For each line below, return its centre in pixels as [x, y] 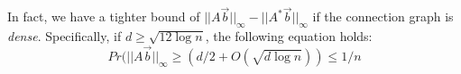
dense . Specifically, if [65, 36]
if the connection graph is [383, 16]
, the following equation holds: [289, 36]
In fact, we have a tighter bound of [104, 16]
